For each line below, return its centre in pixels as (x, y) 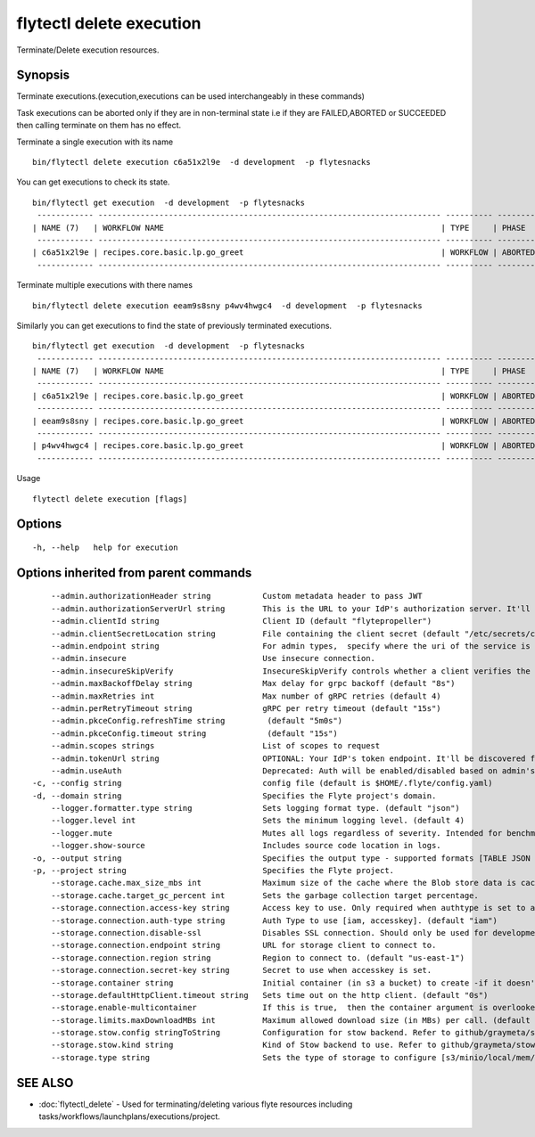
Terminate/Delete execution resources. (88, 50)
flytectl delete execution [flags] (110, 499)
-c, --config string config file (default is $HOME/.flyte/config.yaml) (263, 783)
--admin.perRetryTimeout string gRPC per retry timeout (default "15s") (246, 708)
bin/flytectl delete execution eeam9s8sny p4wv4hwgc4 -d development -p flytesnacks (227, 306)
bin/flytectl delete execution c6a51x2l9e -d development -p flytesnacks (202, 162)
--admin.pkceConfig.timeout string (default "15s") (194, 733)
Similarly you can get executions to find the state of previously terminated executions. (174, 325)
